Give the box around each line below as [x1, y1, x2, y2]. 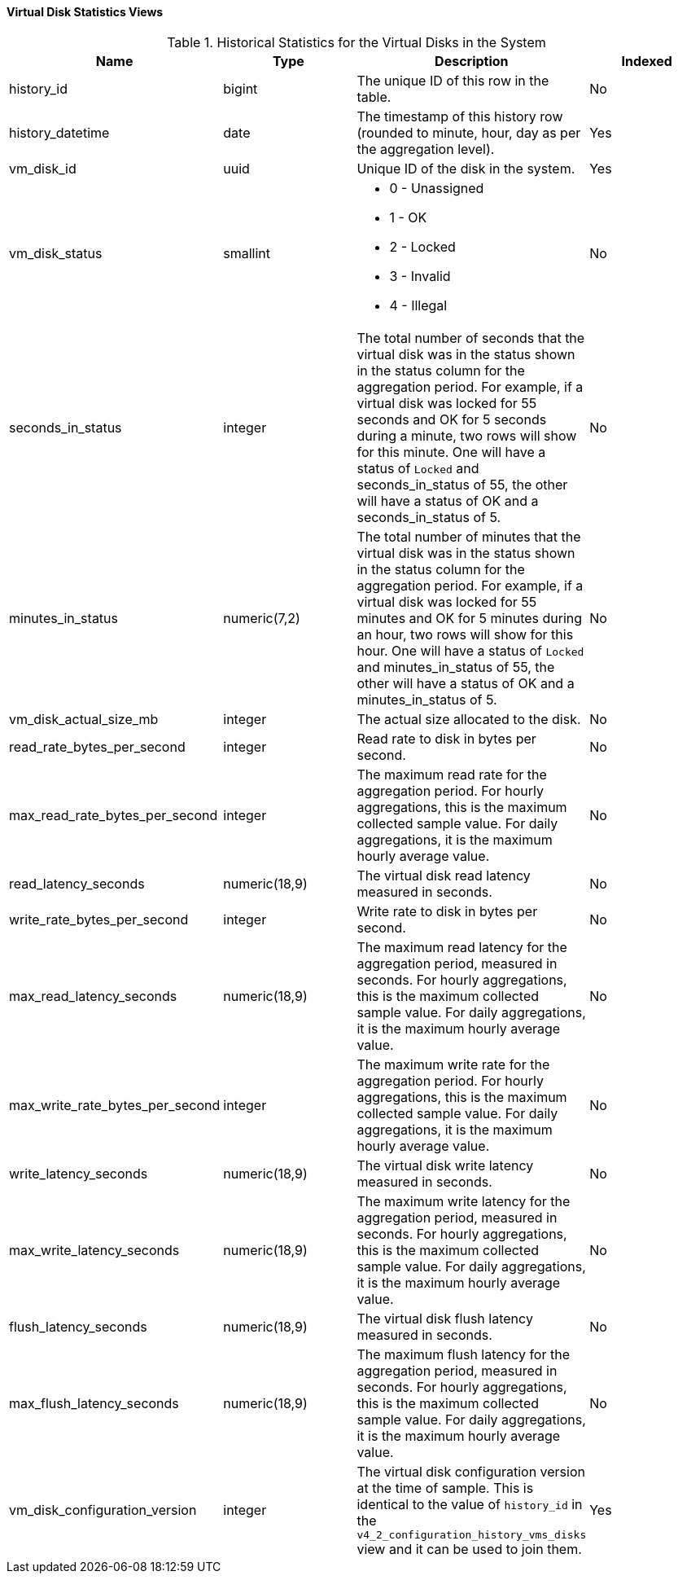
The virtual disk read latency [356, 867, 531, 884]
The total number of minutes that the [356, 528, 581, 545]
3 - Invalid [389, 267, 451, 284]
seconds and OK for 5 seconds [356, 410, 547, 428]
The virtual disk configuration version [356, 1463, 585, 1480]
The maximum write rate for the [356, 1056, 550, 1073]
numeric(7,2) [223, 609, 300, 626]
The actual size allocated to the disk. [356, 710, 581, 727]
